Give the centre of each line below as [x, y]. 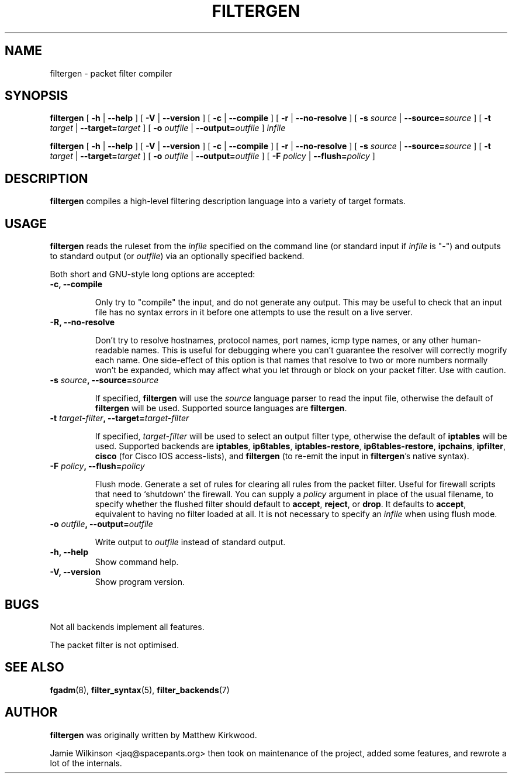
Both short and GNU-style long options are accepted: [153, 274]
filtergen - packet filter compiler [111, 73]
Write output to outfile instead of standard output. [190, 542]
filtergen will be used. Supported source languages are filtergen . [221, 408]
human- [466, 340]
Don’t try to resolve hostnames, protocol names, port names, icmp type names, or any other [272, 340]
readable [112, 350]
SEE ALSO [34, 667]
